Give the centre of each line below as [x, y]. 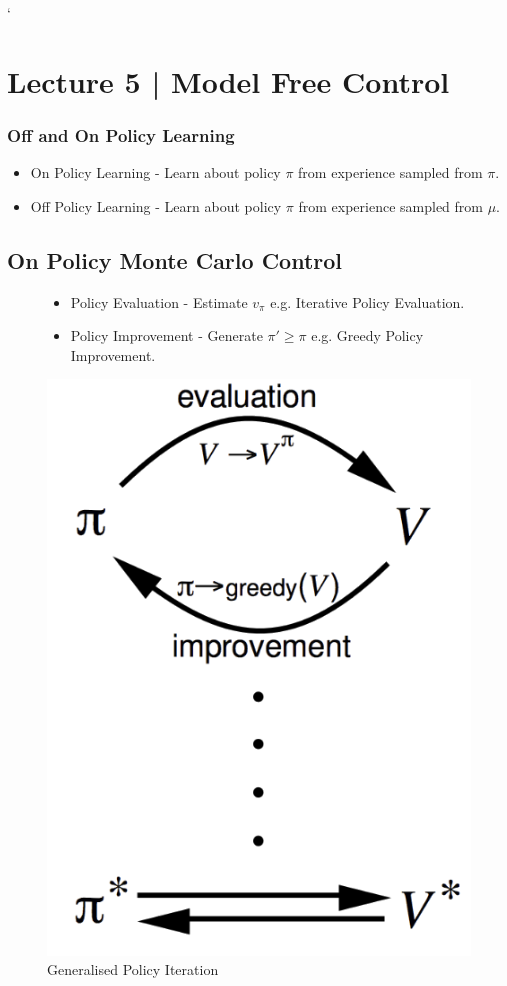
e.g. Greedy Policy [367, 335]
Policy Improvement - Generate [166, 335]
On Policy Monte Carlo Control [175, 259]
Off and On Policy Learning [121, 134]
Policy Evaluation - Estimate [159, 301]
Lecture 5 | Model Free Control [228, 80]
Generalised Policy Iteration [133, 969]
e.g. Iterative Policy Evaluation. [367, 301]
